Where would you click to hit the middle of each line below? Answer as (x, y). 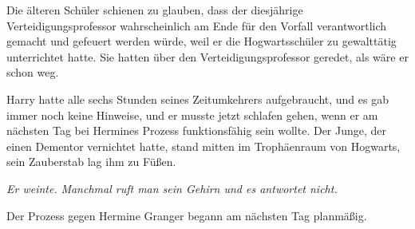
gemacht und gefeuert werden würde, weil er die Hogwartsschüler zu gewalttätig (202, 41)
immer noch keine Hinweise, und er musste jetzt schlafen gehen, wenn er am (192, 114)
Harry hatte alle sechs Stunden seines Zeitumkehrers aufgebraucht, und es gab (198, 99)
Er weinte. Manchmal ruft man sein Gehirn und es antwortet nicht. (172, 188)
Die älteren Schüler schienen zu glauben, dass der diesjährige (155, 10)
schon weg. (33, 72)
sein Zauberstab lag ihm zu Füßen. (91, 162)
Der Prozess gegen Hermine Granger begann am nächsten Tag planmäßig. (187, 215)
